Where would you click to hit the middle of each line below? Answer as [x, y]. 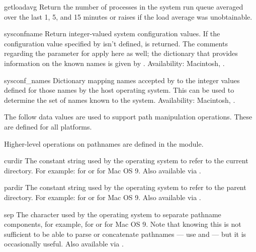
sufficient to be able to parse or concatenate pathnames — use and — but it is [125, 234]
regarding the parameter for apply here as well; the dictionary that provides [121, 53]
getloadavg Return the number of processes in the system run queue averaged [124, 7]
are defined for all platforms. [48, 126]
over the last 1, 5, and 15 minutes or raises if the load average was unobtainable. [128, 16]
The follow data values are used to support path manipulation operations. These [128, 117]
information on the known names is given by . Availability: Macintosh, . [114, 63]
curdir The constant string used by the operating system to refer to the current [126, 161]
